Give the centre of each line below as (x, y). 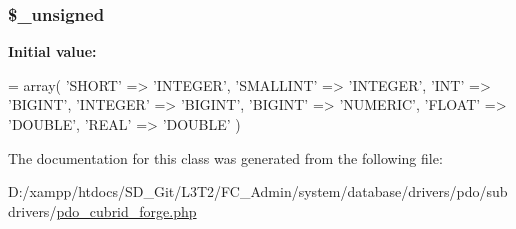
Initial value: (52, 51)
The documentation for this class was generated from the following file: (225, 157)
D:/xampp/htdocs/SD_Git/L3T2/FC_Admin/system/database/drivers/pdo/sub (258, 191)
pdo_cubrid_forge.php (126, 210)
